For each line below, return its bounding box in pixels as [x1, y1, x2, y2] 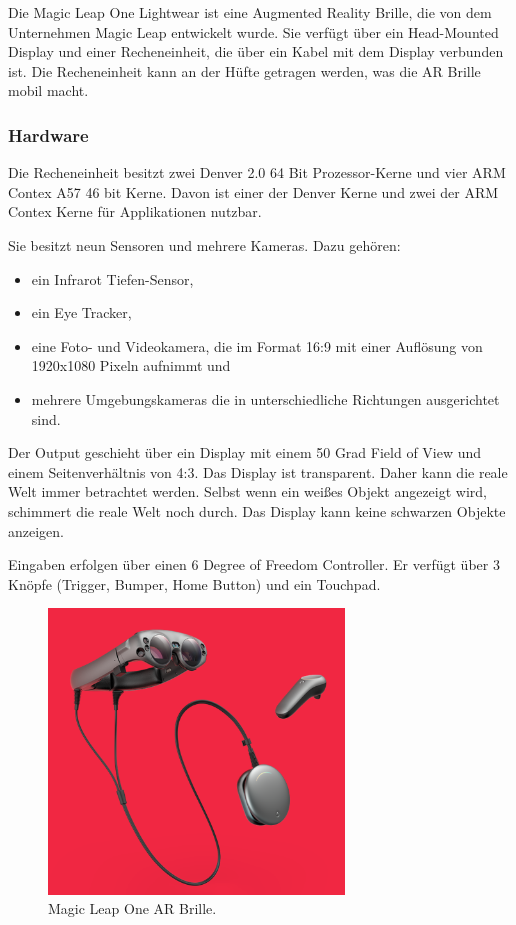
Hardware [8, 122, 89, 147]
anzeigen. [8, 520, 64, 541]
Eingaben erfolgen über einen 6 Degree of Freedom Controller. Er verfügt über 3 [8, 554, 500, 575]
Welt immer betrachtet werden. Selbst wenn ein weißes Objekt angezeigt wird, [8, 481, 487, 502]
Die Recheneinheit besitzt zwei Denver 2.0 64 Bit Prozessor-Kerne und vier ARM [8, 162, 506, 183]
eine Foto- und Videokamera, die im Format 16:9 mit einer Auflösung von [31, 335, 483, 356]
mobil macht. [8, 80, 89, 101]
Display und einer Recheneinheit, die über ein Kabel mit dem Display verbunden [8, 41, 504, 62]
